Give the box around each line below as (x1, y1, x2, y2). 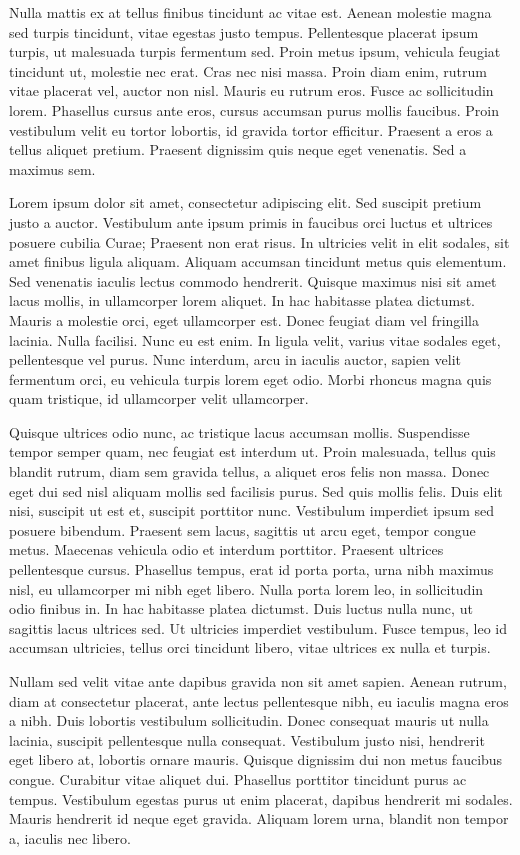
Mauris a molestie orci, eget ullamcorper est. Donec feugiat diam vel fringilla (9, 309, 479, 330)
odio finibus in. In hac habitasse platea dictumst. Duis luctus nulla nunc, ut (9, 598, 473, 619)
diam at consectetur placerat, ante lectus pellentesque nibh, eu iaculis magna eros (9, 690, 509, 711)
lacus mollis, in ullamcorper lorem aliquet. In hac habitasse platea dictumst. (9, 290, 476, 311)
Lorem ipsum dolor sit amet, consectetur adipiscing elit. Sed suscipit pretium (9, 192, 482, 213)
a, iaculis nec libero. (9, 827, 131, 848)
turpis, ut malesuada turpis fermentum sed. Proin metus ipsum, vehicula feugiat (9, 41, 501, 62)
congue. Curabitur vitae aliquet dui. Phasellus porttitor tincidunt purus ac (9, 768, 467, 789)
